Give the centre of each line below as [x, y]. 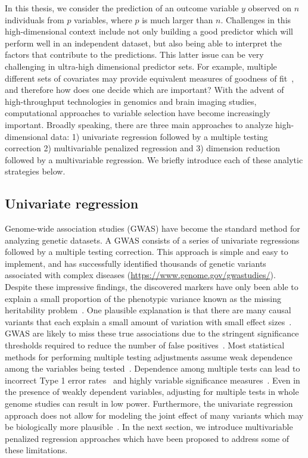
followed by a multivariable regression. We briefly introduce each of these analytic [154, 159]
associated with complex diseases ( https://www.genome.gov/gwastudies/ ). [140, 275]
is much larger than [178, 19]
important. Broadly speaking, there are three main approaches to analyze [139, 124]
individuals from [35, 19]
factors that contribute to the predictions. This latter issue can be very [134, 54]
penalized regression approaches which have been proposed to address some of [147, 438]
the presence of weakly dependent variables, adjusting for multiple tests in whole [152, 392]
